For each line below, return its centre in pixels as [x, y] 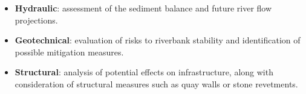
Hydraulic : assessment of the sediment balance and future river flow [143, 8]
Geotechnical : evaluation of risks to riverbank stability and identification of [158, 40]
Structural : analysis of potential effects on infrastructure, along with [144, 72]
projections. [36, 20]
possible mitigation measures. [69, 52]
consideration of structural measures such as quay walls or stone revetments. [156, 83]
